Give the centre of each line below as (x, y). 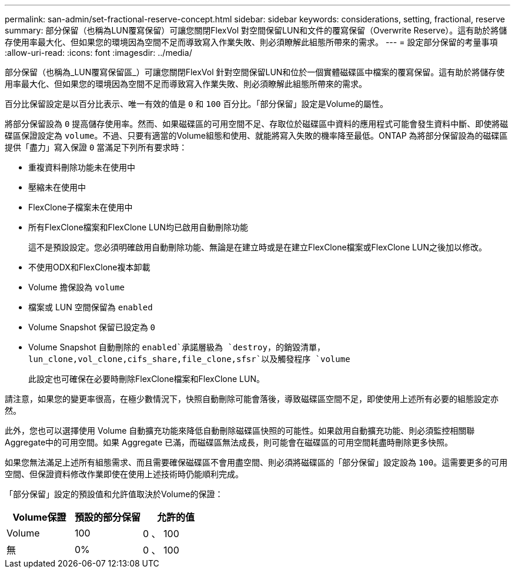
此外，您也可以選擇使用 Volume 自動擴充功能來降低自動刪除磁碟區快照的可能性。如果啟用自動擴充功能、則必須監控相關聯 (240, 430)
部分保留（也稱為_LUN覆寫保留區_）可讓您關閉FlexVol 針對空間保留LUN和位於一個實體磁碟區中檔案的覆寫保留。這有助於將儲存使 (255, 72)
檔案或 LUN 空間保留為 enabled (91, 307)
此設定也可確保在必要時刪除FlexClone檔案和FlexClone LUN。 (146, 379)
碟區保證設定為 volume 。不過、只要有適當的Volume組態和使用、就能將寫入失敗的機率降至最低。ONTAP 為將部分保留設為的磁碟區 (256, 135)
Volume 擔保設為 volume (76, 287)
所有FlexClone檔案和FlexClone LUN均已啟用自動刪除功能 (138, 227)
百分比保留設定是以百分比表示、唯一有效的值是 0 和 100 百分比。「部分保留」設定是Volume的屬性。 (196, 104)
